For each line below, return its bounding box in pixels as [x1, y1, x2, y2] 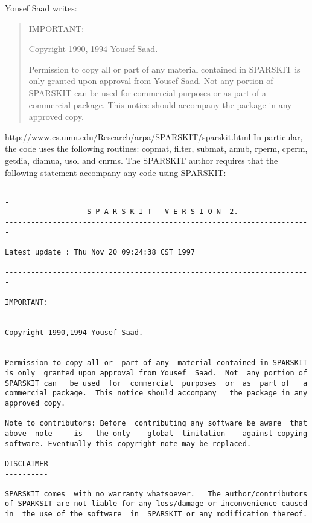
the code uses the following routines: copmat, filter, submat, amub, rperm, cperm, [5, 142, 308, 155]
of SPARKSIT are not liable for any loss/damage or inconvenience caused [5, 499, 308, 508]
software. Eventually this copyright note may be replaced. [5, 439, 252, 448]
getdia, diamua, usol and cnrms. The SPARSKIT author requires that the [5, 154, 278, 166]
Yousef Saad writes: [5, 2, 77, 14]
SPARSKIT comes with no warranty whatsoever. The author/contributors [5, 489, 308, 498]
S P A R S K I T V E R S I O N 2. [87, 207, 238, 216]
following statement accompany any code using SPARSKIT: [5, 166, 226, 178]
